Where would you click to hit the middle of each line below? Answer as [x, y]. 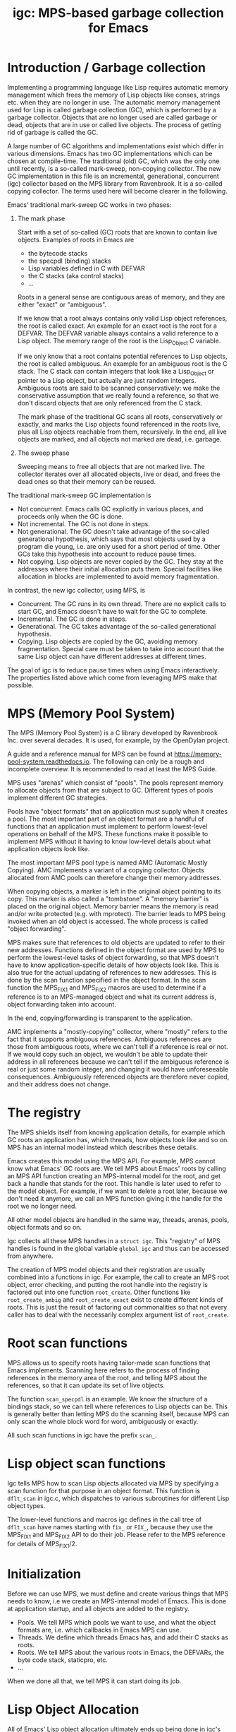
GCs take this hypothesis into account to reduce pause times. [107, 554]
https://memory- [198, 754]
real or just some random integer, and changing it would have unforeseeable [118, 1069]
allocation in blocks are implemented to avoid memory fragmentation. [118, 576]
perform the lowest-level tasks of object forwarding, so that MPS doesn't [113, 958]
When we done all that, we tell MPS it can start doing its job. [94, 1681]
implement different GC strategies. [57, 798]
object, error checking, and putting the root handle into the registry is [107, 1285]
